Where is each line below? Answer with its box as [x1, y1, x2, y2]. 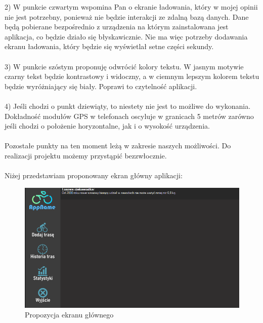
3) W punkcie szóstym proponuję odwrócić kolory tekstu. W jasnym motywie [5, 61, 244, 71]
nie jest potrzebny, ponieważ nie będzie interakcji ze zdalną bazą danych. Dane [5, 11, 249, 22]
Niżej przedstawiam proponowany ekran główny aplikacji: [5, 170, 183, 181]
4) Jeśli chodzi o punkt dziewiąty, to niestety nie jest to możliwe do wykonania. [5, 100, 251, 111]
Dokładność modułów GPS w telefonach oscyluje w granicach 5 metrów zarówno [5, 110, 254, 121]
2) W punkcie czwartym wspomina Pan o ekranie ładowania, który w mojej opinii [5, 2, 258, 12]
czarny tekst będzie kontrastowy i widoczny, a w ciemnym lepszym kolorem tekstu [5, 71, 259, 82]
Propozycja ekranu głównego [25, 309, 114, 320]
